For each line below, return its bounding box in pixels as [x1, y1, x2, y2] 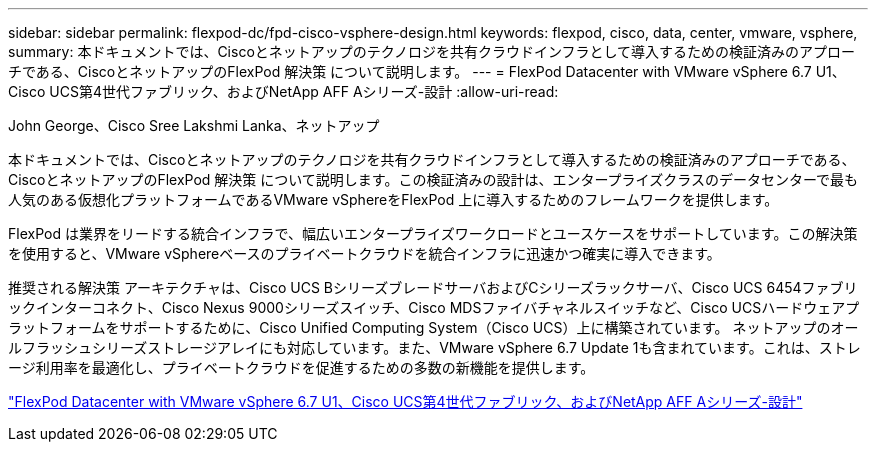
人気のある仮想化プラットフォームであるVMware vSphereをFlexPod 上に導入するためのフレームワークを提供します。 [8, 191, 779, 208]
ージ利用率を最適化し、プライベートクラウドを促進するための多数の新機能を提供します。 [8, 359, 595, 376]
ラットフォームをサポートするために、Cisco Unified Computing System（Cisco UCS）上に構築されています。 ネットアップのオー [8, 319, 859, 336]
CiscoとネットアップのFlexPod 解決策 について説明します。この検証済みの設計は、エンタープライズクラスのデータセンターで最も [8, 171, 859, 188]
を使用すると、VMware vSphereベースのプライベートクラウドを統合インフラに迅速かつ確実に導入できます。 [8, 245, 721, 262]
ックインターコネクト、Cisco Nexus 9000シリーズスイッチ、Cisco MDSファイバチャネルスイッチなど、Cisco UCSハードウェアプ [8, 299, 860, 316]
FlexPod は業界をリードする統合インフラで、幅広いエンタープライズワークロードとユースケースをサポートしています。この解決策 [8, 225, 858, 242]
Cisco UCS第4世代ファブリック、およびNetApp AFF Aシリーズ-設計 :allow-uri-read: [8, 83, 559, 100]
